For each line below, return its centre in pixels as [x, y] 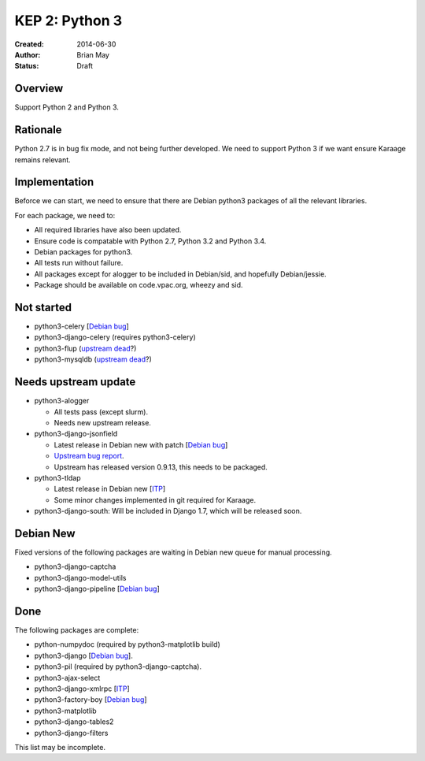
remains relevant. [42, 160]
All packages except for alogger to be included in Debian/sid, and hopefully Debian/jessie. [180, 274]
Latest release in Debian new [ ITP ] [109, 489]
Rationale [38, 130]
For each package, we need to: [65, 215]
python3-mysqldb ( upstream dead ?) [93, 359]
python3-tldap [57, 477]
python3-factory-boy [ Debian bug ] [91, 700]
